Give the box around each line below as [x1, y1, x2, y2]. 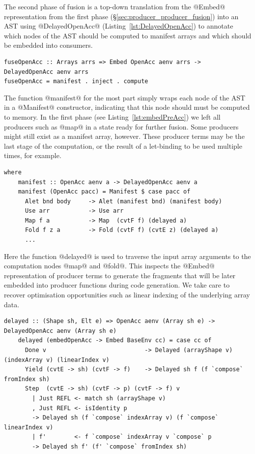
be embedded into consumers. [4, 40, 93, 50]
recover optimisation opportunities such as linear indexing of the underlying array [4, 290, 250, 300]
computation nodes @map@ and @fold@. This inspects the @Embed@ [4, 260, 215, 271]
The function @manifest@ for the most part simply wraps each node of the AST [4, 92, 246, 102]
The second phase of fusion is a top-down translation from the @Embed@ [4, 1, 226, 11]
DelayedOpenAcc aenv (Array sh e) [4, 327, 117, 334]
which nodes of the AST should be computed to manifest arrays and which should [4, 30, 252, 40]
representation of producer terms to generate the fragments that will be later [4, 270, 236, 280]
